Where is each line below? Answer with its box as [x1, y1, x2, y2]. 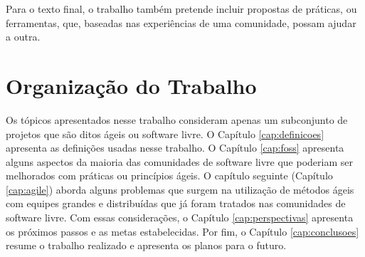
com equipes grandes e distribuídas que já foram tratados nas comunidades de [6, 196, 346, 211]
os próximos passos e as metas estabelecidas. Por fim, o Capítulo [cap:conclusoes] [6, 224, 359, 238]
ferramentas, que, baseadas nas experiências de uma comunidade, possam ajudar [6, 15, 356, 30]
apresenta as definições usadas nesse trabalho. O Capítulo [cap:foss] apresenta [6, 140, 344, 155]
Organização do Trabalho [6, 70, 257, 100]
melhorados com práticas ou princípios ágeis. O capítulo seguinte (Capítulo [6, 168, 333, 183]
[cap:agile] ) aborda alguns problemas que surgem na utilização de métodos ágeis [6, 182, 354, 196]
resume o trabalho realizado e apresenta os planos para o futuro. [6, 238, 287, 253]
